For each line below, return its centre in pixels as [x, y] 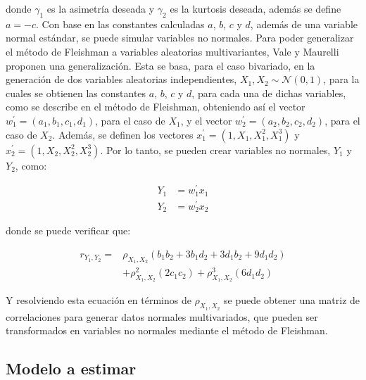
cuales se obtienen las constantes [76, 93]
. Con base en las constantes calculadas [120, 24]
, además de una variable [304, 24]
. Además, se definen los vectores [123, 134]
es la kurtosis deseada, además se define [255, 8]
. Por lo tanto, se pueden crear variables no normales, [215, 150]
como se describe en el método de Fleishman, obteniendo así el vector [156, 107]
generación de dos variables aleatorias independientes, [121, 79]
